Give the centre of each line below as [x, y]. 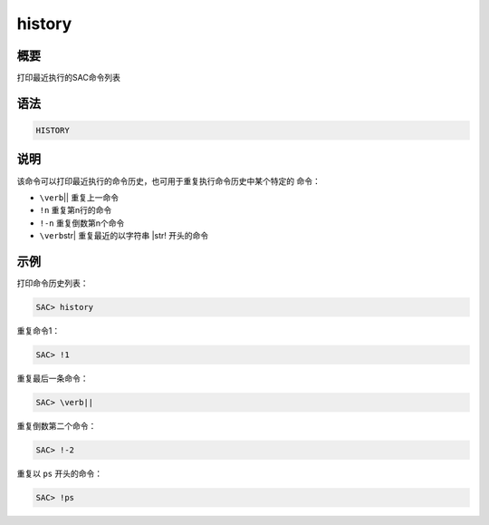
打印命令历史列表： [53, 283]
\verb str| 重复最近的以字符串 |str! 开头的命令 [124, 236]
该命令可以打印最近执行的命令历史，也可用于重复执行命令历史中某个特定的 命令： [168, 180]
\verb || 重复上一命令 [79, 197]
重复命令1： [38, 331]
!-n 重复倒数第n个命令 [82, 223]
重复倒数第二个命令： [57, 425]
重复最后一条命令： [53, 378]
